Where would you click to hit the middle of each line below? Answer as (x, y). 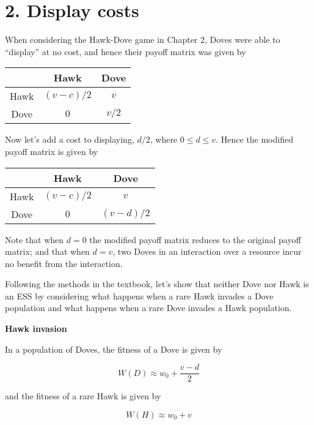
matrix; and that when (47, 251)
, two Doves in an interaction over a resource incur (207, 251)
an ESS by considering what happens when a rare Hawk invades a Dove (139, 295)
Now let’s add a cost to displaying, (70, 139)
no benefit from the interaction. (64, 263)
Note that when (35, 239)
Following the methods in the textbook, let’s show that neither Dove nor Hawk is (157, 284)
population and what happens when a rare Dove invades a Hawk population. (148, 308)
